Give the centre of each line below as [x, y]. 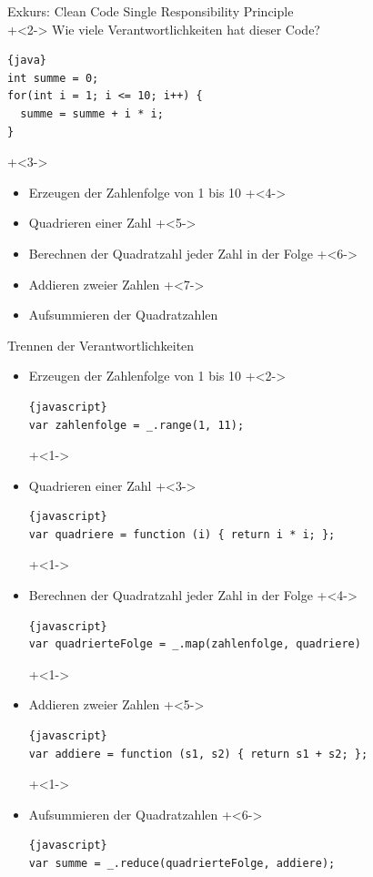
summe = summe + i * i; [92, 113]
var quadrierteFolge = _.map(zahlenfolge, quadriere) [195, 644]
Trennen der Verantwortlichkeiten [101, 345]
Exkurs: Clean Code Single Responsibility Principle [151, 11]
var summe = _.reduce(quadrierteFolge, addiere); [182, 863]
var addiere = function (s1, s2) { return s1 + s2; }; [198, 754]
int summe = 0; [53, 78]
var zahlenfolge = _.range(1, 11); [136, 425]
